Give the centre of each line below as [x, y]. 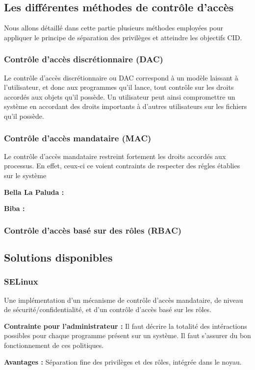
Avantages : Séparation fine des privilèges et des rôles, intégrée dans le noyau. [123, 361]
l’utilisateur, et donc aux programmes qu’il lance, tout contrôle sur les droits [119, 87]
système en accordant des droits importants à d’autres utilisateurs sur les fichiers [126, 106]
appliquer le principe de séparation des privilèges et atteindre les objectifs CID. [123, 37]
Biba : [14, 208]
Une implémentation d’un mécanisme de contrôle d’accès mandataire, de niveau [124, 300]
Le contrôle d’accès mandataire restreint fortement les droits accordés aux [115, 156]
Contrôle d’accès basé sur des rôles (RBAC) [93, 230]
